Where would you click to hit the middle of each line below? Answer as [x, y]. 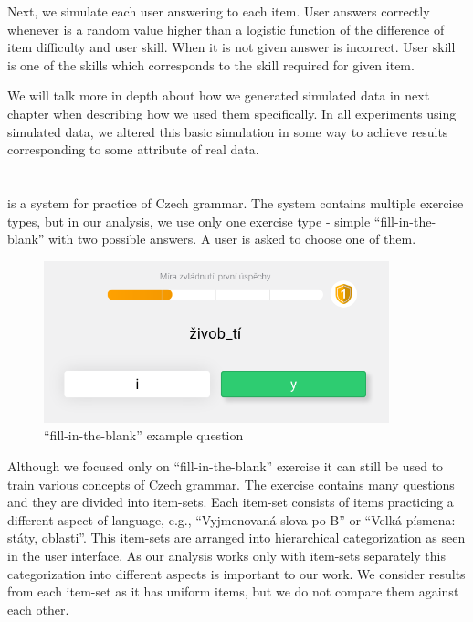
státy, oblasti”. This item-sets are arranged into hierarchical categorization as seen [236, 538]
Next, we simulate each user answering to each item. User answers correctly [219, 11]
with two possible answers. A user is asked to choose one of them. [232, 239]
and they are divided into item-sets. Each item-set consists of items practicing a [231, 502]
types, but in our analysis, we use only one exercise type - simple [189, 221]
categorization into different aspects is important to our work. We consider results [236, 573]
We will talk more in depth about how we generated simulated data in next [219, 95]
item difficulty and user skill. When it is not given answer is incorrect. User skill [231, 47]
